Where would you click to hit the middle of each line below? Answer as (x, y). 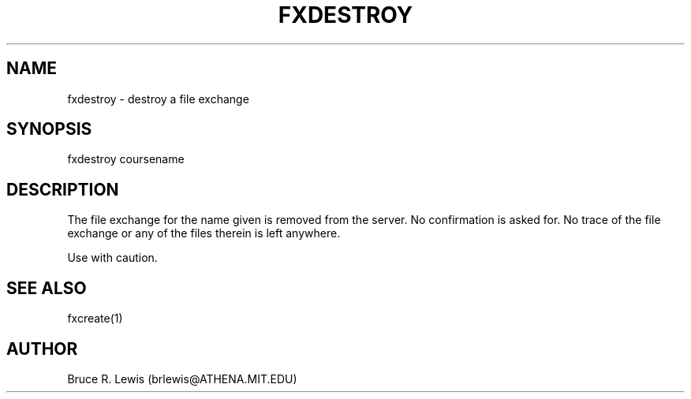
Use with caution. (112, 258)
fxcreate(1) (95, 319)
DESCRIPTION (63, 189)
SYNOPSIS (49, 129)
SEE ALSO (47, 288)
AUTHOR (42, 349)
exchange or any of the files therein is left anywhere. (204, 233)
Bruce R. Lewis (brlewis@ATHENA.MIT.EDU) (182, 378)
